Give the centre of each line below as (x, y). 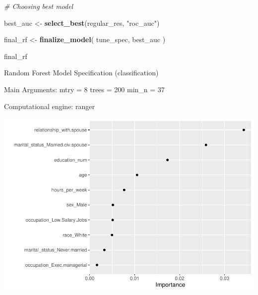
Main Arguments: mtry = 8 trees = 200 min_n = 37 (84, 89)
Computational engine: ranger (49, 106)
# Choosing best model (39, 6)
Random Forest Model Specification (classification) (81, 73)
